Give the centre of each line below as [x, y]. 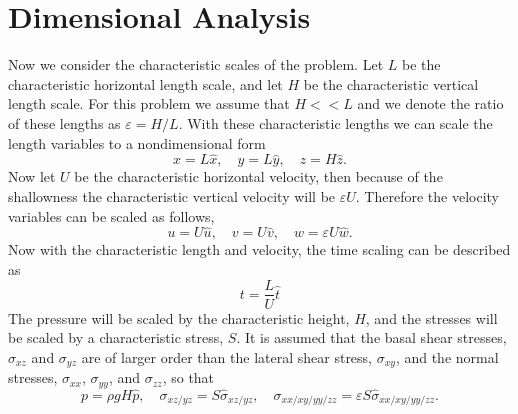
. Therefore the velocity [427, 195]
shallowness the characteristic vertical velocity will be [172, 195]
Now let [32, 176]
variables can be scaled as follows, [111, 215]
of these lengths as [64, 122]
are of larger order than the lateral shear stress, [227, 356]
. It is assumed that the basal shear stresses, [371, 337]
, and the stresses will [431, 317]
